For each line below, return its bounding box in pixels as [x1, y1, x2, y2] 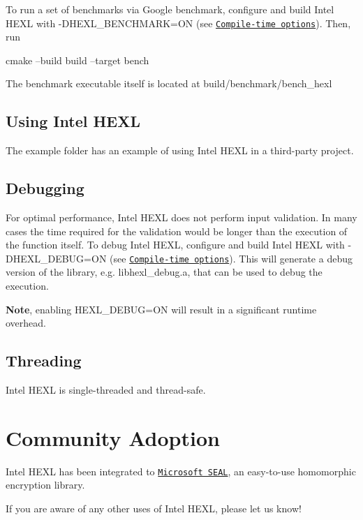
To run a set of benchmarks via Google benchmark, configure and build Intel [6, 2, 334, 16]
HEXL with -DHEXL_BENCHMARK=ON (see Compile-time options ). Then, [6, 15, 351, 30]
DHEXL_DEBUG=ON [6, 251, 107, 265]
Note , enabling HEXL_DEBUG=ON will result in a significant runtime [6, 302, 317, 316]
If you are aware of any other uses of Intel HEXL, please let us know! [6, 501, 302, 516]
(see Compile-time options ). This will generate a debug [110, 251, 353, 265]
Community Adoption [6, 423, 220, 452]
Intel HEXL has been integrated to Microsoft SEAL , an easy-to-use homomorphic [6, 463, 356, 478]
